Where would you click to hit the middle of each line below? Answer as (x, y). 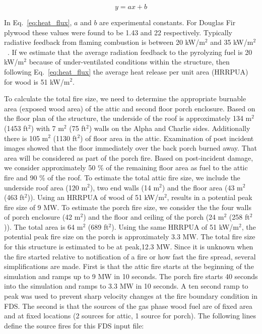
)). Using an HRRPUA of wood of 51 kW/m (96, 197)
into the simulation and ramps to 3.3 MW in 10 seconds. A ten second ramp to (126, 286)
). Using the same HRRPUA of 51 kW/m (175, 226)
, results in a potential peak (210, 197)
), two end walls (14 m (125, 187)
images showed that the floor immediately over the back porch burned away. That (130, 148)
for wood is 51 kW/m (37, 81)
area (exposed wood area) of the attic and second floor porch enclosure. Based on (130, 108)
